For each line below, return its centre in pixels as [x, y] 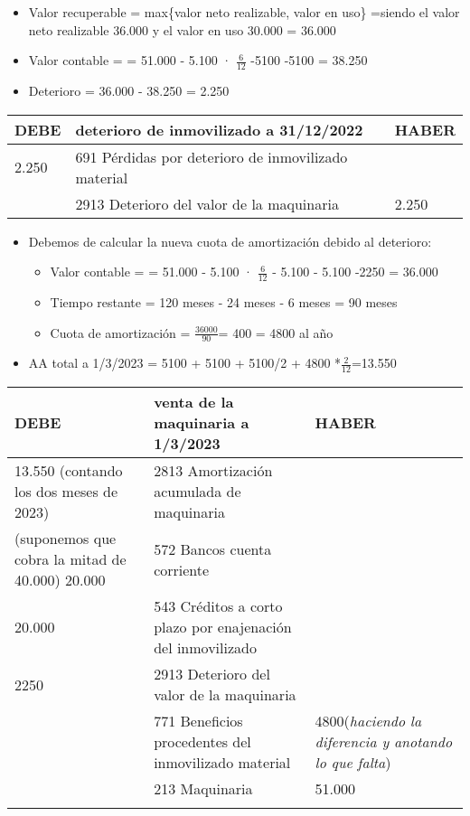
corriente [182, 569]
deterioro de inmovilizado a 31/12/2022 [219, 129]
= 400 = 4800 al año [276, 332]
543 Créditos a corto [218, 606]
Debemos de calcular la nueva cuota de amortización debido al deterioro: [230, 241]
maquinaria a [202, 423]
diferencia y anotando [384, 742]
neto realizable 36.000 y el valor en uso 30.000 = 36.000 [182, 29]
